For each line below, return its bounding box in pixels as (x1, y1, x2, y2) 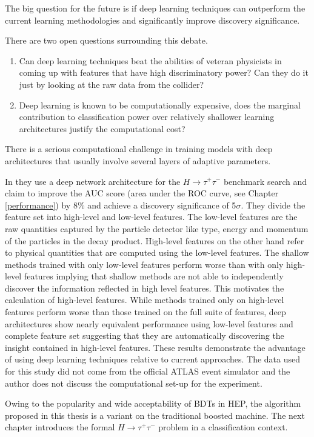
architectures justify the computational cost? (19, 122, 185, 135)
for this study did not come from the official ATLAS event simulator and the (5, 365, 290, 378)
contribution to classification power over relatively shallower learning (19, 110, 275, 123)
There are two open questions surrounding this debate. (5, 34, 208, 47)
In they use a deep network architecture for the (5, 175, 181, 187)
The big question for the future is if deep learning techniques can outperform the (5, 2, 306, 14)
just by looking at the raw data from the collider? (19, 78, 204, 90)
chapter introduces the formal (5, 421, 115, 433)
